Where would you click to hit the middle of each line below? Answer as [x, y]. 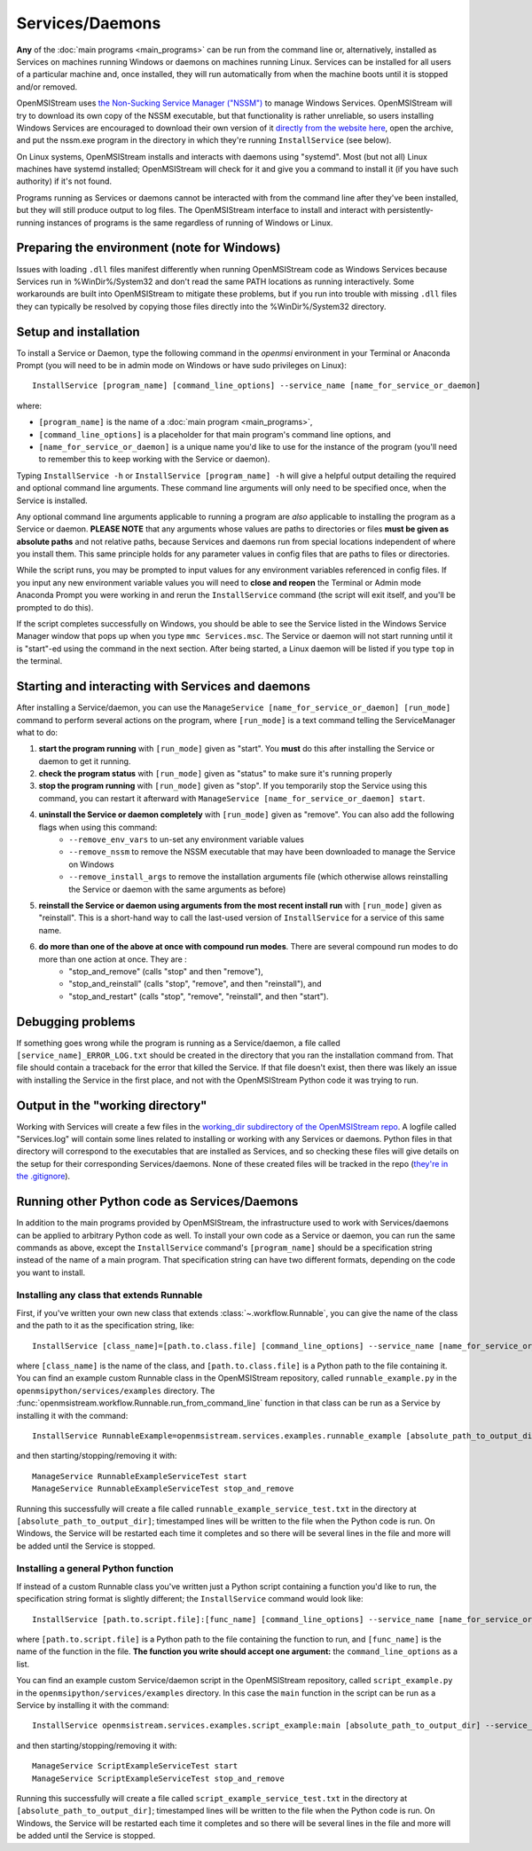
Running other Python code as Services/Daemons [157, 1202]
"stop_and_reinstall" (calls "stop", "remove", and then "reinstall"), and [196, 984]
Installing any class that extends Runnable [110, 1296]
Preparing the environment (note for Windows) [149, 248]
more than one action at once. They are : [113, 959]
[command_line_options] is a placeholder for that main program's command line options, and [215, 434]
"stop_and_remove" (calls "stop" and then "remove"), [166, 971]
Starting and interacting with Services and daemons [163, 686]
